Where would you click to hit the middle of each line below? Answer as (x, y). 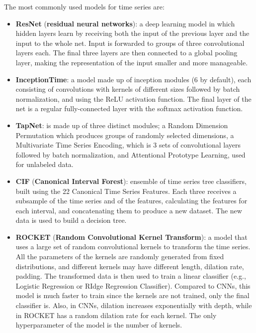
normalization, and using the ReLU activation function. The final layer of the (133, 98)
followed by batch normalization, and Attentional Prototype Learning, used (130, 154)
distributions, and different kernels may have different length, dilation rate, (130, 266)
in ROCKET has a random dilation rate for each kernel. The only (116, 315)
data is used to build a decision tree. (71, 220)
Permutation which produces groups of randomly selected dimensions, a (125, 135)
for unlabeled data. (44, 164)
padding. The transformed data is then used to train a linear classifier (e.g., (131, 276)
